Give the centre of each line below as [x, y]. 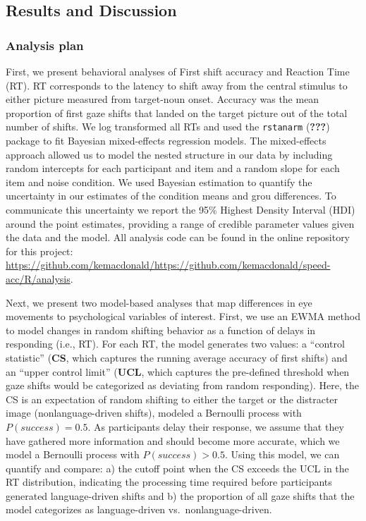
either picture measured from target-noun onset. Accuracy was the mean [163, 99]
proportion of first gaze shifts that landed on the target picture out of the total [177, 112]
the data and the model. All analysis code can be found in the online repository [178, 237]
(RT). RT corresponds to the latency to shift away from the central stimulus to [177, 85]
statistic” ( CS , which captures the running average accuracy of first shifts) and [177, 357]
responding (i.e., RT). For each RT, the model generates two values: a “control [175, 344]
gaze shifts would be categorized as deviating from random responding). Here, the [183, 385]
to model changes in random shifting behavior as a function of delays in [161, 330]
